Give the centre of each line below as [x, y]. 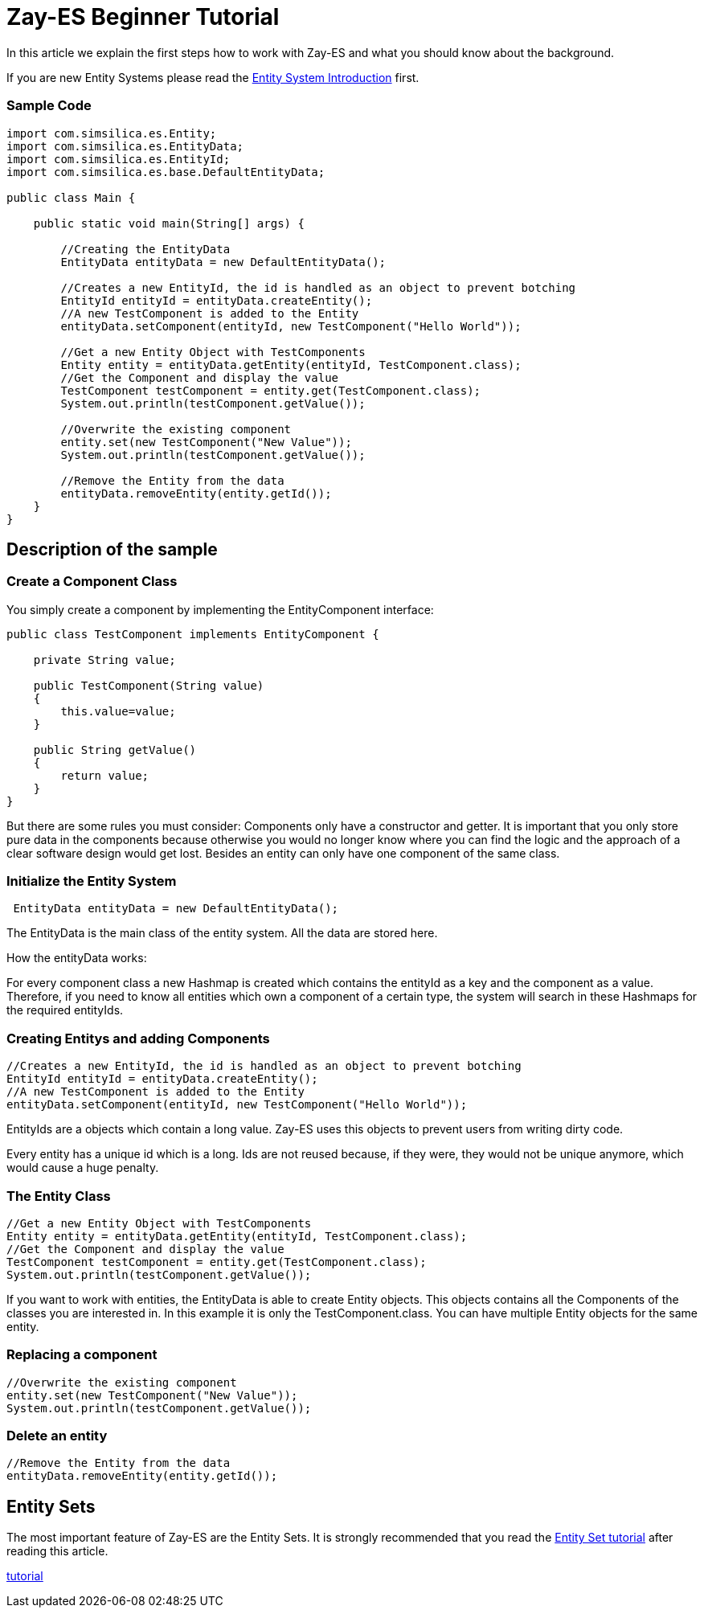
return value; [105, 775]
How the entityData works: [77, 958]
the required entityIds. [65, 1010]
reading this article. [57, 1551]
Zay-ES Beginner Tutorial [143, 17]
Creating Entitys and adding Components [138, 1038]
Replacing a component [82, 1355]
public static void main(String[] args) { [169, 223]
